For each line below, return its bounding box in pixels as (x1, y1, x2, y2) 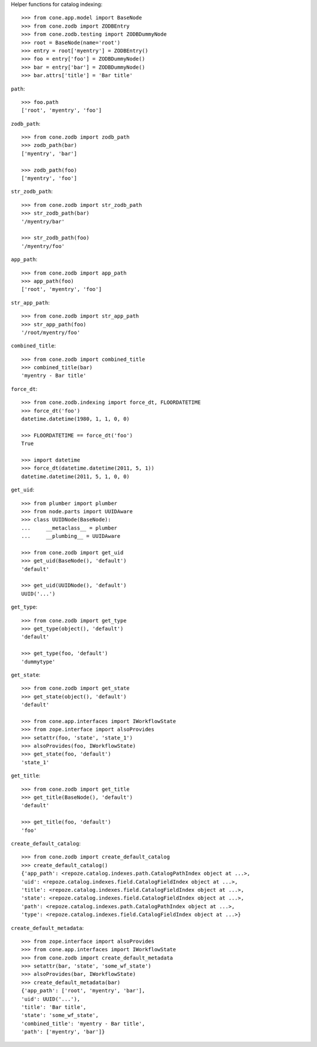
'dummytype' (21, 658, 56, 665)
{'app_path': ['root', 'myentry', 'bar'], (21, 988, 146, 994)
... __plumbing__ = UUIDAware (21, 533, 120, 540)
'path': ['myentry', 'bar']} (21, 1029, 105, 1035)
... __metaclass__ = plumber (21, 524, 117, 531)
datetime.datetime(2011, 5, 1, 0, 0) (21, 473, 130, 480)
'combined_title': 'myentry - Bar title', (21, 1020, 146, 1027)
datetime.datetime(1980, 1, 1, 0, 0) (21, 416, 130, 423)
